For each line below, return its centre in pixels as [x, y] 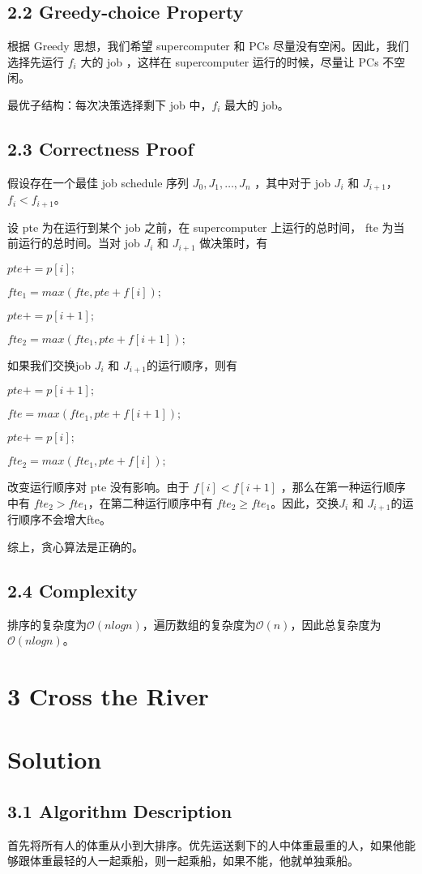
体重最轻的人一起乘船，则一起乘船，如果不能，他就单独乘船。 [194, 861]
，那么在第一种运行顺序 [343, 487]
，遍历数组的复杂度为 [199, 624]
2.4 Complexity [72, 590]
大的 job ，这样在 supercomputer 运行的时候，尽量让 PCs [230, 61]
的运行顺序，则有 [192, 364]
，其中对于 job [292, 182]
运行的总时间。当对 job [79, 243]
